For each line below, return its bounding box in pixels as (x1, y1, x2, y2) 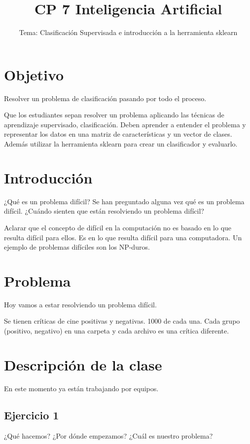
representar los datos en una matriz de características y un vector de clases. (4, 129, 232, 139)
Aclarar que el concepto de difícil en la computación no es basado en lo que (4, 222, 232, 232)
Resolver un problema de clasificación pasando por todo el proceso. (4, 93, 207, 103)
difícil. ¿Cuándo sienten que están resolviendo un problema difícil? (4, 206, 204, 216)
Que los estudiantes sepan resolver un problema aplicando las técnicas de (4, 110, 224, 120)
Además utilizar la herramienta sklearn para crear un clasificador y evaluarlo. (4, 139, 238, 149)
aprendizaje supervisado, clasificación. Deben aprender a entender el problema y (4, 119, 246, 129)
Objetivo (4, 64, 64, 84)
